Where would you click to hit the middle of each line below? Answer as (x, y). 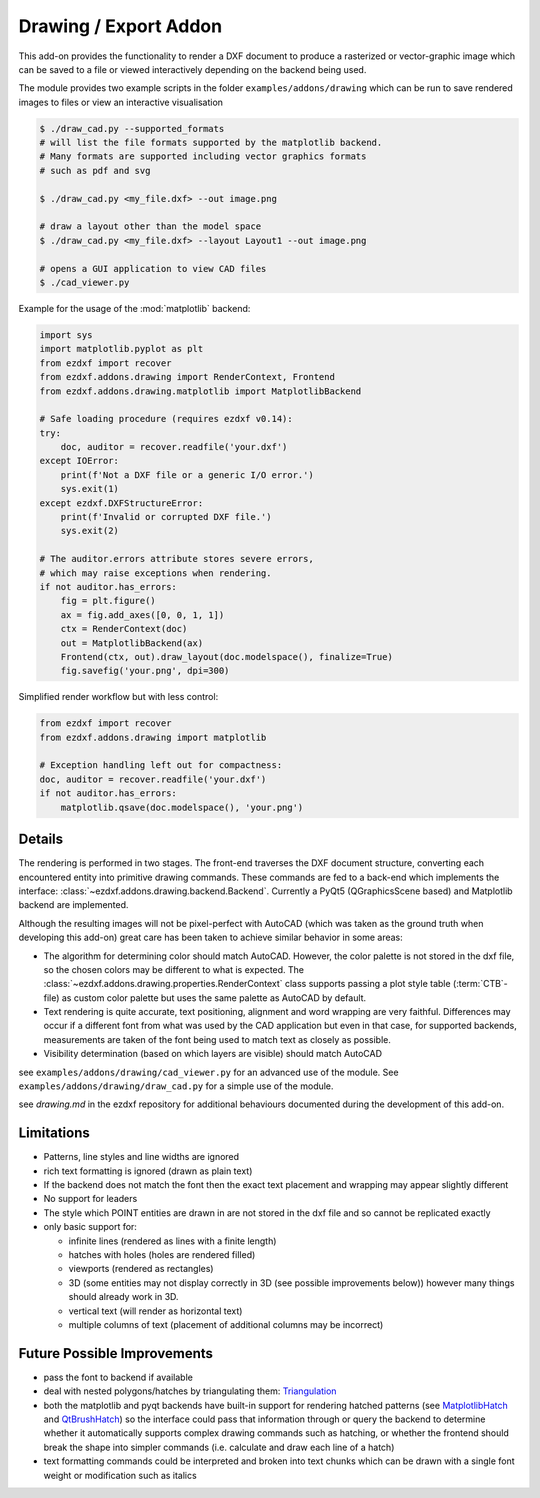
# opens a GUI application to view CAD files (153, 268)
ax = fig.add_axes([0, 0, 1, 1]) (142, 614)
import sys (66, 334)
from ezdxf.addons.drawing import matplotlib (153, 737)
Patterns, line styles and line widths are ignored (141, 1157)
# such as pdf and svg (95, 170)
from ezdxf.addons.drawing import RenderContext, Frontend (187, 377)
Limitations (54, 1133)
